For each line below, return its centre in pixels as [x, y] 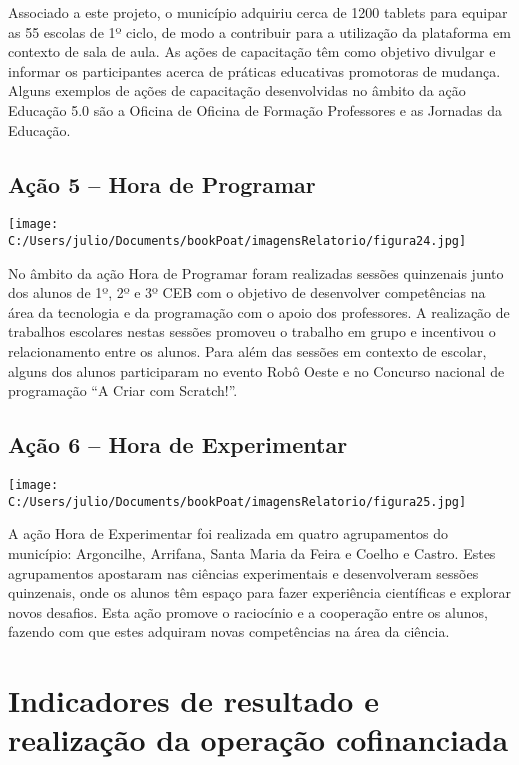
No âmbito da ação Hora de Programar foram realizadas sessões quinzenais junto [256, 272]
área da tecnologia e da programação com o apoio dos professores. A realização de [259, 311]
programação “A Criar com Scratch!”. [123, 390]
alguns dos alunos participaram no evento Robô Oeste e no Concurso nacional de [256, 370]
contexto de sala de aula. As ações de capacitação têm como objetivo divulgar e [252, 51]
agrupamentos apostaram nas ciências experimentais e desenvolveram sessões [243, 572]
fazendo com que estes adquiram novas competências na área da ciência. [229, 631]
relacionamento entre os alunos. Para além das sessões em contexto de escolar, [247, 351]
